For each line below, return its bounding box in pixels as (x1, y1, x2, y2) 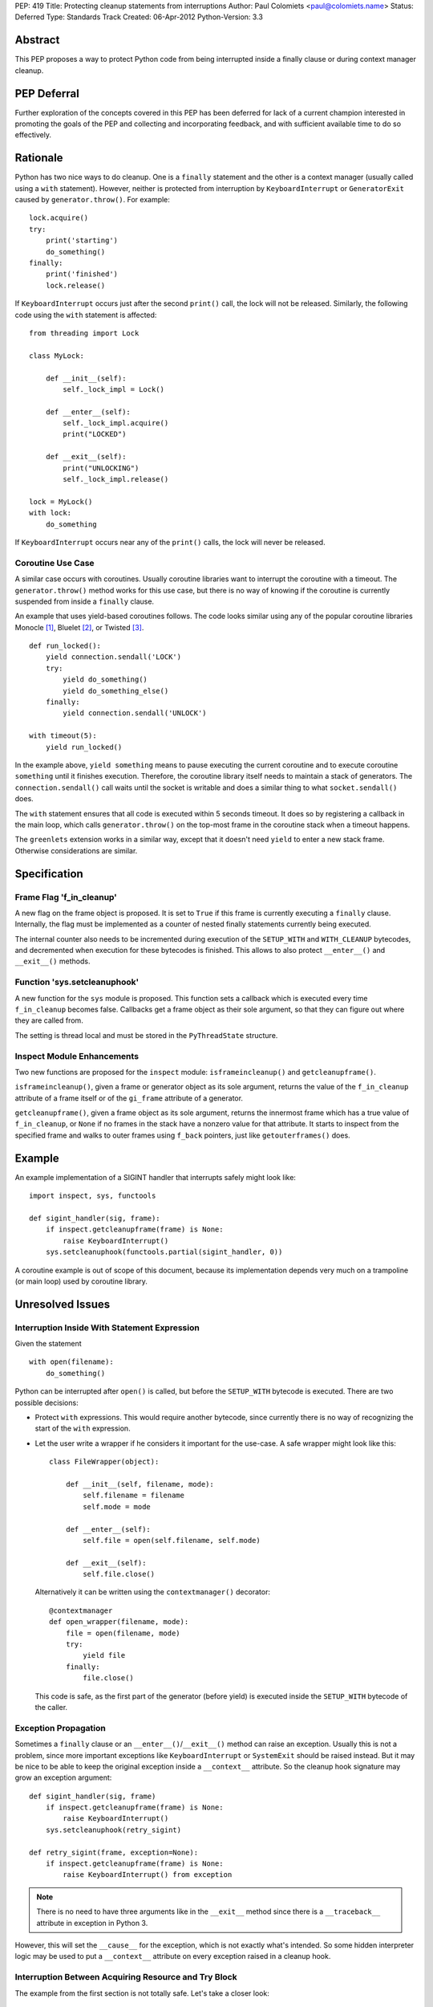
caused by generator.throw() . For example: (14, 195, 170, 205)
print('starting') (45, 236, 119, 245)
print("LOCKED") (63, 429, 127, 439)
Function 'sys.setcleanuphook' (14, 976, 140, 987)
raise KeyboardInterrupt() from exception (63, 1871, 233, 1879)
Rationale (14, 151, 63, 165)
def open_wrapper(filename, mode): (49, 1618, 189, 1626)
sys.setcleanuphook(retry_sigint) (45, 1825, 182, 1834)
